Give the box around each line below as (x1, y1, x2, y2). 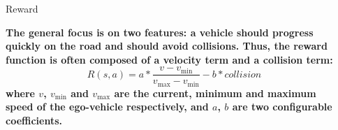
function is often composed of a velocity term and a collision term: (6, 52, 333, 66)
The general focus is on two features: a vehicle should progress (6, 24, 314, 39)
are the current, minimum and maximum (114, 85, 316, 100)
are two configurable (232, 99, 332, 114)
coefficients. (6, 113, 63, 128)
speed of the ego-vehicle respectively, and (6, 99, 209, 114)
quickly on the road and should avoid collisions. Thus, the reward (6, 38, 328, 53)
